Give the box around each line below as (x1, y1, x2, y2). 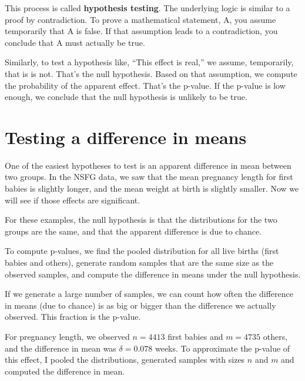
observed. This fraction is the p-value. (5, 310, 141, 323)
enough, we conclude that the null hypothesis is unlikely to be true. (5, 91, 247, 103)
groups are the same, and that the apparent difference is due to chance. (5, 225, 262, 237)
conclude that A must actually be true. (5, 36, 145, 48)
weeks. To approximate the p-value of (155, 342, 290, 354)
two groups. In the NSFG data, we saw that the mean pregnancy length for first (5, 171, 293, 183)
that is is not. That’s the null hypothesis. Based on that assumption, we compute (5, 67, 297, 79)
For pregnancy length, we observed (5, 330, 130, 342)
